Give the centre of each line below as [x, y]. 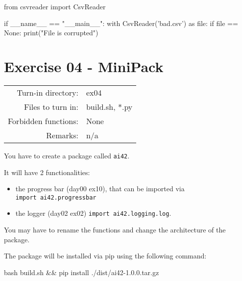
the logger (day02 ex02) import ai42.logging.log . [93, 213]
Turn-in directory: [48, 92]
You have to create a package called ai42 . [67, 155]
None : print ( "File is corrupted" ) [51, 33]
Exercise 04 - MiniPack [84, 66]
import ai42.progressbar [56, 197]
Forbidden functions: [43, 121]
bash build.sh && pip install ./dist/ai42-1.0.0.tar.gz [82, 272]
